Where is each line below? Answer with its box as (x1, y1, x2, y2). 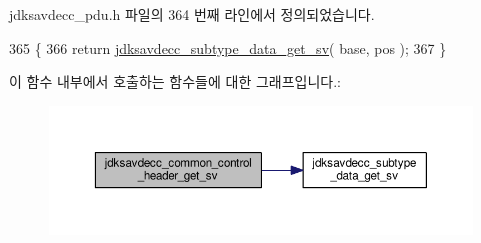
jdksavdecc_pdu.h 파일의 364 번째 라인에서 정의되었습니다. (9, 4, 375, 24)
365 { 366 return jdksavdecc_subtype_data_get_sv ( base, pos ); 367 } (9, 37, 447, 58)
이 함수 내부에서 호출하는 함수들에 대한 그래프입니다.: (9, 71, 341, 92)
